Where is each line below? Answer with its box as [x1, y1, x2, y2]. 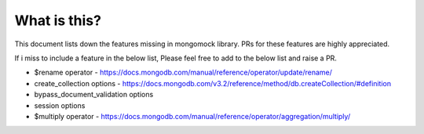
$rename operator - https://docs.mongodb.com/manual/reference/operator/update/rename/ [34, 67, 333, 78]
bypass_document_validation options [34, 90, 154, 100]
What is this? [14, 12, 102, 29]
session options [34, 100, 86, 110]
